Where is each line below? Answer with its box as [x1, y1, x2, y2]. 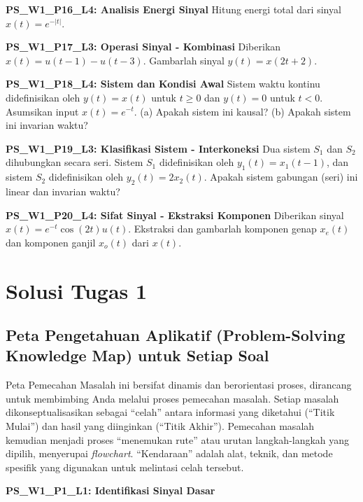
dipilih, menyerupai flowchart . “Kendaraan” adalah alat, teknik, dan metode [6, 446, 333, 461]
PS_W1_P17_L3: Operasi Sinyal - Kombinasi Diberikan [6, 39, 281, 54]
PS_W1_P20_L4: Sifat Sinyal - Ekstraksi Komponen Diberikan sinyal [6, 207, 344, 222]
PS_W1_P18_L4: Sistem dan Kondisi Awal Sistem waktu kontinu [6, 76, 320, 91]
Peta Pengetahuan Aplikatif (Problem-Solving [6, 324, 346, 346]
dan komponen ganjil [6, 235, 96, 249]
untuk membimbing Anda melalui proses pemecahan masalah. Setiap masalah [6, 391, 339, 405]
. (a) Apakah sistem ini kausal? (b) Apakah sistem [134, 104, 351, 118]
